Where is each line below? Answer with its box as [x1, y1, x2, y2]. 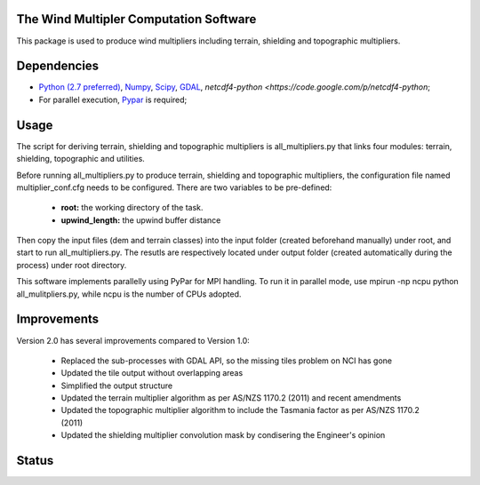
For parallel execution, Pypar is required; [38, 94, 188, 105]
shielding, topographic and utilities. [16, 154, 146, 164]
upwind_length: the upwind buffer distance [60, 214, 221, 226]
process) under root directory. [16, 259, 127, 270]
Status [16, 453, 54, 468]
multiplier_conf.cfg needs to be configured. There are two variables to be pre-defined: [16, 182, 332, 193]
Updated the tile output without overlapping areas [60, 368, 244, 378]
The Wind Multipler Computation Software [16, 12, 257, 27]
